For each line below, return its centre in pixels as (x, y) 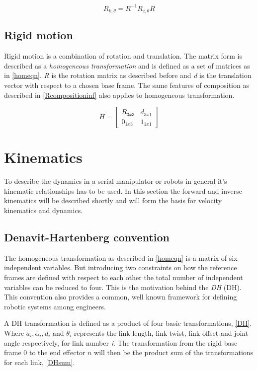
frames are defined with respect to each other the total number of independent (124, 277)
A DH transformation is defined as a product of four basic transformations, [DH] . (128, 323)
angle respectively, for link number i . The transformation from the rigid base (121, 342)
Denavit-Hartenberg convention (87, 237)
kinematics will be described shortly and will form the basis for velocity (113, 200)
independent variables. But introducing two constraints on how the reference (121, 267)
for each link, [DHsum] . (40, 362)
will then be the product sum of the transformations (174, 352)
